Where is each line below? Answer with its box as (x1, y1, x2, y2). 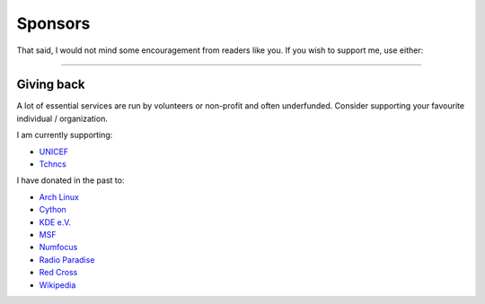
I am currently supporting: (16, 130, 113, 141)
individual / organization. (16, 113, 108, 124)
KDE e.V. (39, 216, 72, 228)
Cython (39, 204, 66, 215)
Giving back (16, 77, 85, 92)
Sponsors (16, 13, 91, 33)
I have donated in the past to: (16, 175, 125, 186)
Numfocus (39, 242, 78, 253)
